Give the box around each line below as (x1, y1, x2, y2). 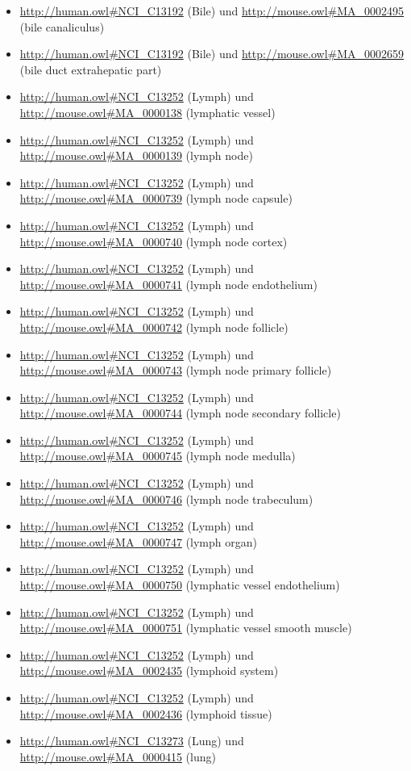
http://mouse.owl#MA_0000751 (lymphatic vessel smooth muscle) (19, 619, 352, 636)
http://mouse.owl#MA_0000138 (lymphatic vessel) (19, 103, 276, 120)
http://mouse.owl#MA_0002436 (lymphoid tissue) (19, 705, 272, 722)
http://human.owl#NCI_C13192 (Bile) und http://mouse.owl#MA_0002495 (19, 2, 405, 19)
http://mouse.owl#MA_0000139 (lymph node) (19, 147, 253, 164)
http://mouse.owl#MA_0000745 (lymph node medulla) (19, 447, 296, 464)
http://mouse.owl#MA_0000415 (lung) (19, 748, 216, 765)
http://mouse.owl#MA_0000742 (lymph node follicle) (19, 318, 289, 335)
